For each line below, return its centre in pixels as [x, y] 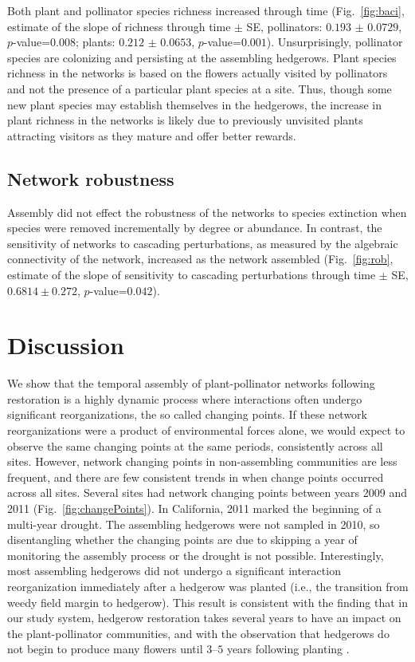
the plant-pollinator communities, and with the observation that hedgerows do [198, 633]
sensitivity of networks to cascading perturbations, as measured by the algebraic [203, 243]
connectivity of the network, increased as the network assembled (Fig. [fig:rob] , [200, 259]
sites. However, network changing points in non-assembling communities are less [202, 461]
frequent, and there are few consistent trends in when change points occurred [196, 477]
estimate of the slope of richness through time [119, 26]
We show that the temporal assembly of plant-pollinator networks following [191, 383]
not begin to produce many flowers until [105, 649]
